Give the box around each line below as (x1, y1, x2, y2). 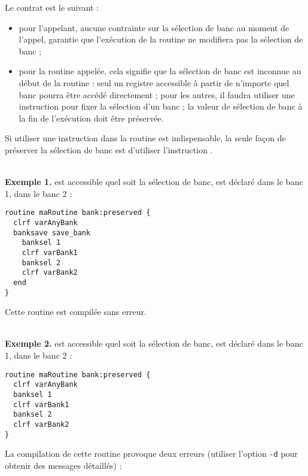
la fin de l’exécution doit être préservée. (19, 111, 164, 124)
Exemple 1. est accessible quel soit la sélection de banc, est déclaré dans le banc (5, 175, 303, 188)
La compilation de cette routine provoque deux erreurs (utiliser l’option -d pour (5, 447, 298, 460)
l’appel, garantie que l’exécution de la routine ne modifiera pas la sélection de (19, 33, 303, 46)
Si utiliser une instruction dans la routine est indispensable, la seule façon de (5, 132, 286, 144)
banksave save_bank (13, 228, 91, 237)
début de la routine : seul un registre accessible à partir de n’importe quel (19, 76, 289, 89)
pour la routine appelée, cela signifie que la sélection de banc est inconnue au (19, 65, 301, 77)
